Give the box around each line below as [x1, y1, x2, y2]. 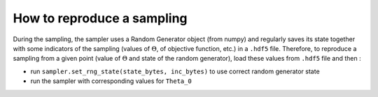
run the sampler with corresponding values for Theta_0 [30, 77, 192, 85]
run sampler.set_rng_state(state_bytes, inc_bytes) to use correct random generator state [30, 67, 320, 75]
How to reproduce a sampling [13, 10, 188, 26]
